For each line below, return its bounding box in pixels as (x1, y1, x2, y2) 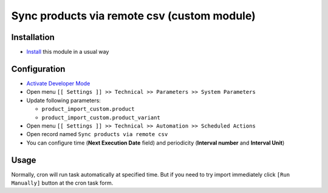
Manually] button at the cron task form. (11, 179, 114, 186)
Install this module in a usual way (26, 48, 109, 56)
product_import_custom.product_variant (41, 114, 160, 121)
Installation (11, 32, 55, 42)
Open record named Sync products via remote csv (26, 131, 168, 138)
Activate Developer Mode (26, 79, 91, 87)
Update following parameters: (26, 97, 101, 104)
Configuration (11, 64, 66, 74)
